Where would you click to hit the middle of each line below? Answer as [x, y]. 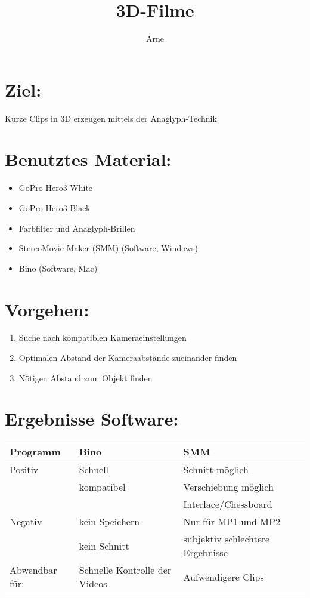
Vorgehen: [47, 309]
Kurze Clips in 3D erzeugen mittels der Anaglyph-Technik [111, 118]
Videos [93, 584]
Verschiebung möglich [228, 487]
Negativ [26, 522]
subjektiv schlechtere [227, 539]
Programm [35, 452]
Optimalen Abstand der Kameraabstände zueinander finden [128, 358]
